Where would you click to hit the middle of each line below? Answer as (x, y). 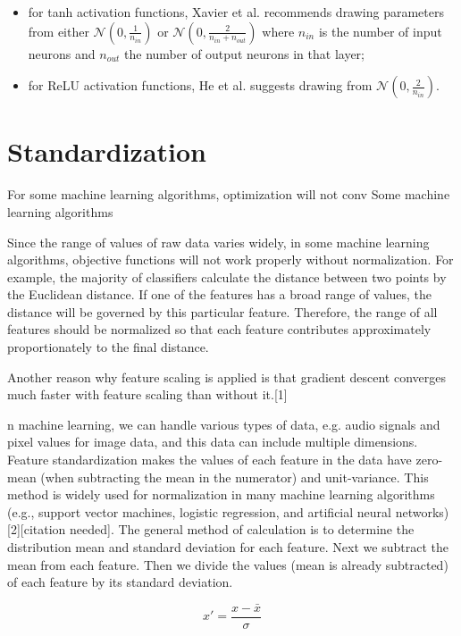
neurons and (62, 53)
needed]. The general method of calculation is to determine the (242, 529)
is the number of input (380, 31)
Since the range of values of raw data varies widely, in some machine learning (218, 242)
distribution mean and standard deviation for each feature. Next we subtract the (228, 547)
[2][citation (37, 529)
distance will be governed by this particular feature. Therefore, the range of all (222, 311)
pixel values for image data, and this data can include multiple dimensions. (213, 442)
